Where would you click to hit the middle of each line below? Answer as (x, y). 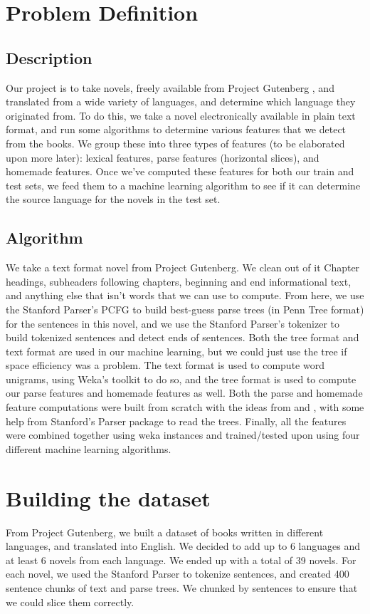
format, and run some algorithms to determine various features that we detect (176, 129)
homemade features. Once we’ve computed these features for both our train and (180, 171)
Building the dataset (108, 498)
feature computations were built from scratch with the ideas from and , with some (185, 407)
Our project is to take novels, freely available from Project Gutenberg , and (170, 87)
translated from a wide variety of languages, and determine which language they (181, 102)
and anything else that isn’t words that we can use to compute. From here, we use (185, 295)
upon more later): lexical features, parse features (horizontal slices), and (163, 157)
